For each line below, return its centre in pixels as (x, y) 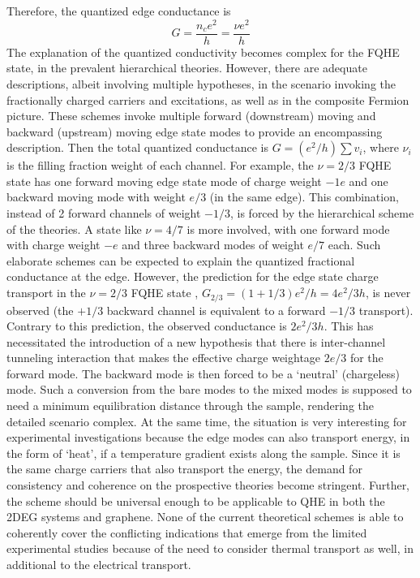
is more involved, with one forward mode (288, 229)
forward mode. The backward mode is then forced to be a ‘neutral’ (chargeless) (204, 373)
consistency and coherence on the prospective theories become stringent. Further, (208, 485)
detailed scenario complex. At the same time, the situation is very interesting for (207, 421)
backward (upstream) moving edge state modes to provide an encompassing (195, 131)
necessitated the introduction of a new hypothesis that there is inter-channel (196, 341)
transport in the (46, 293)
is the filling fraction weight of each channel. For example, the (160, 165)
